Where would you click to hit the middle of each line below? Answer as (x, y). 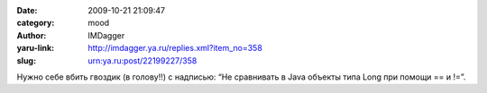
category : (36, 23)
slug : (26, 60)
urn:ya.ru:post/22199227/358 (142, 60)
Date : (27, 10)
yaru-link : (35, 48)
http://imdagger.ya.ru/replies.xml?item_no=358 (175, 48)
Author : (32, 35)
